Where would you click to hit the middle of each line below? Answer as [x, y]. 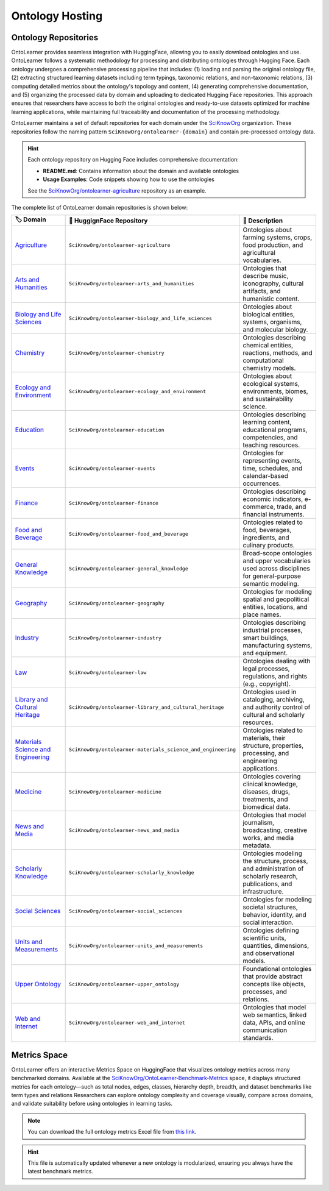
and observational [269, 953]
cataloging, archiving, [274, 700]
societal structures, [270, 907]
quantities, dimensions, [276, 946]
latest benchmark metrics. [61, 1171]
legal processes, [266, 669]
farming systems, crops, [278, 238]
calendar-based [266, 476]
